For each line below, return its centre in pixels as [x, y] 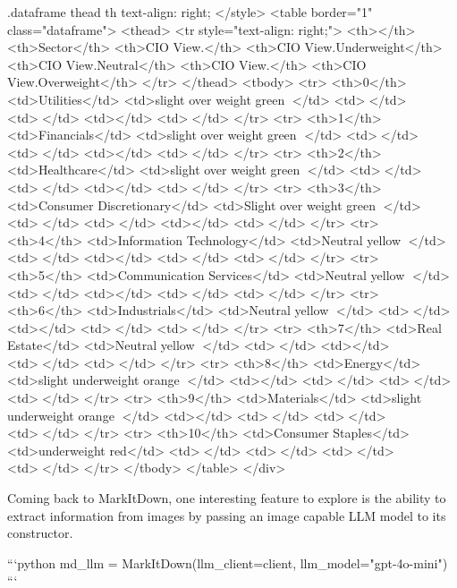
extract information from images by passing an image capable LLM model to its [227, 515]
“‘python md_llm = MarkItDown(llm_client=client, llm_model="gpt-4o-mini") [228, 562]
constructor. [40, 533]
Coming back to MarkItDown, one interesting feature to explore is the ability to [227, 498]
